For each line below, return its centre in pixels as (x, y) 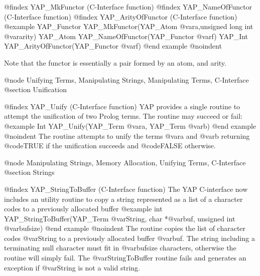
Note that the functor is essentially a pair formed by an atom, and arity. (115, 62)
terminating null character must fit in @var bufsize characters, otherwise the (120, 248)
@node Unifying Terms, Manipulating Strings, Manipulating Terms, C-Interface (126, 79)
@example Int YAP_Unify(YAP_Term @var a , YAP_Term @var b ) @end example (130, 125)
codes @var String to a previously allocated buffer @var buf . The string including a (129, 238)
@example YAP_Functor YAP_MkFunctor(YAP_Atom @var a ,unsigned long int (129, 26)
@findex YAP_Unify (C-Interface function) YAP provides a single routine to (122, 106)
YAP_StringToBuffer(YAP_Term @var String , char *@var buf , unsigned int (120, 218)
